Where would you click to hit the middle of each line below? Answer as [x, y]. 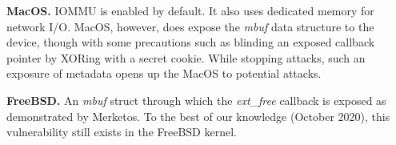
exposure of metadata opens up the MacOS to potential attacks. [164, 73]
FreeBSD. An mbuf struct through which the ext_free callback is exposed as [196, 100]
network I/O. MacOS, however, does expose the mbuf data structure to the [190, 26]
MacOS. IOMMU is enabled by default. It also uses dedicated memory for [190, 10]
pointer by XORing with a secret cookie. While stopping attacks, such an [186, 57]
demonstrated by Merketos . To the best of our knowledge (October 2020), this [198, 116]
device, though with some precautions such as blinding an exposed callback [191, 42]
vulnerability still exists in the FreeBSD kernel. [122, 132]
